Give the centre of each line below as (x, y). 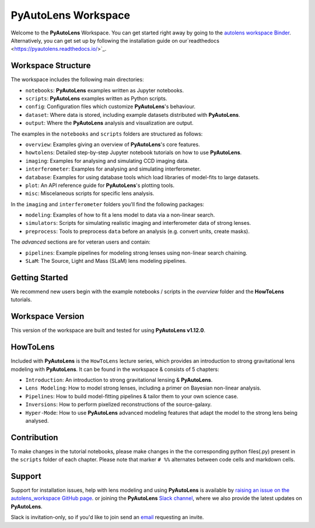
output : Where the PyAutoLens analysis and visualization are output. (109, 123)
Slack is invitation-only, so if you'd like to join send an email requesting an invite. (107, 517)
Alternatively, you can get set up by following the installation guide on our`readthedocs (115, 40)
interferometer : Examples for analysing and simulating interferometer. (113, 169)
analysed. (37, 421)
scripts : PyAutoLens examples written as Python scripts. (96, 99)
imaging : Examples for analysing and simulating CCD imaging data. (107, 161)
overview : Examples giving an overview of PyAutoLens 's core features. (113, 144)
